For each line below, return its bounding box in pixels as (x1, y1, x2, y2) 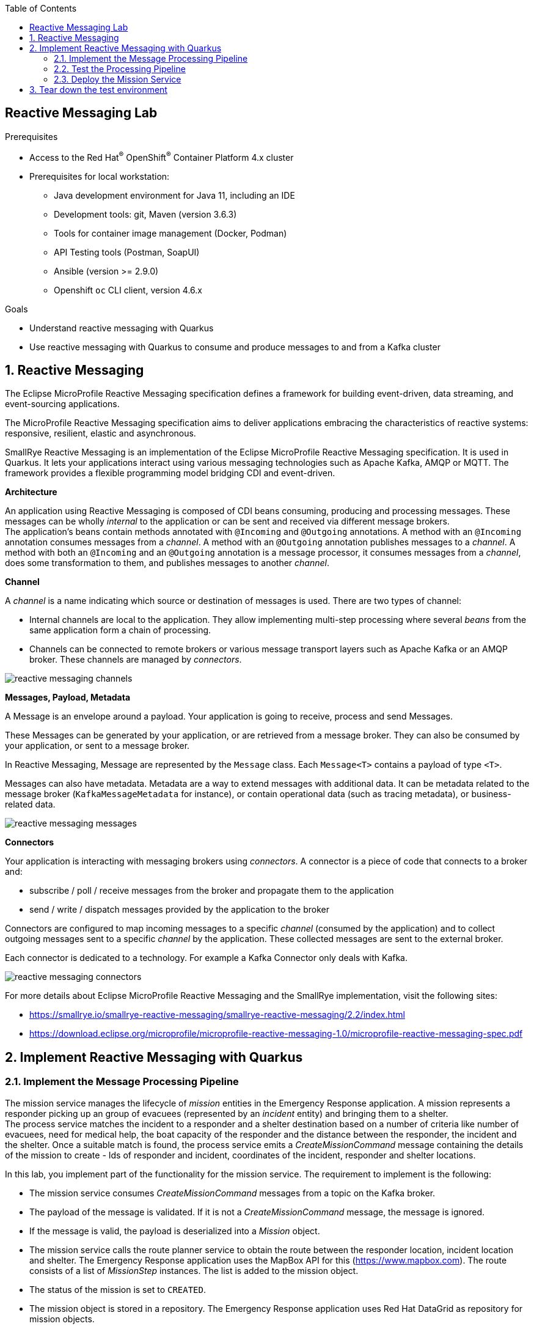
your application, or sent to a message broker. (5, 740, 190, 751)
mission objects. (29, 1313, 95, 1324)
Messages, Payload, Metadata (5, 692, 131, 703)
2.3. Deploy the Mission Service (54, 74, 181, 84)
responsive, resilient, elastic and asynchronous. (5, 428, 196, 439)
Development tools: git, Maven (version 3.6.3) (54, 208, 237, 219)
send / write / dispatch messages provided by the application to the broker (29, 904, 330, 915)
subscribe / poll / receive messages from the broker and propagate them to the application (29, 885, 394, 896)
